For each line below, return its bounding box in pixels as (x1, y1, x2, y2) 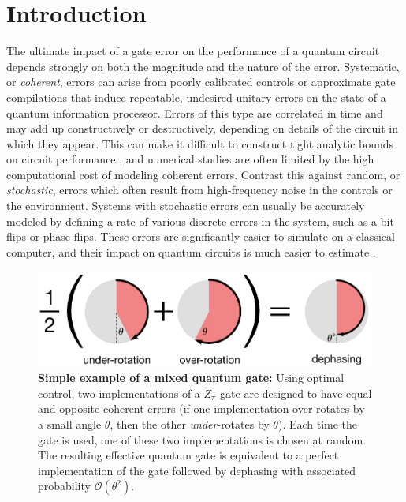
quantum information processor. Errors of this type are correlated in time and (6, 104, 383, 121)
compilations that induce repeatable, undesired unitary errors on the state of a (6, 88, 386, 105)
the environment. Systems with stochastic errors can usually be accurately (6, 197, 365, 214)
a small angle (38, 416, 102, 433)
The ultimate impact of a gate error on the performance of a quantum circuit (6, 43, 380, 59)
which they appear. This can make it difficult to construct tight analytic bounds (6, 135, 394, 152)
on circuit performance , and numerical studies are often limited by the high (6, 151, 374, 167)
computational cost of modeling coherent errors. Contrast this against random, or (6, 166, 400, 182)
